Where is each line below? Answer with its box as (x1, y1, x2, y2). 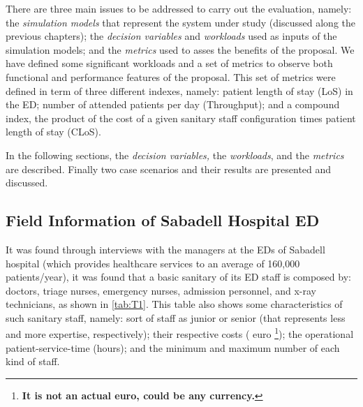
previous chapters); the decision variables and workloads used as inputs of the (6, 29, 337, 43)
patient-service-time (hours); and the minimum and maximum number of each (6, 340, 340, 355)
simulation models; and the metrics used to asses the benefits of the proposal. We (6, 42, 355, 57)
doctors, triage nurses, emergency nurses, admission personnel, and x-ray (6, 283, 316, 297)
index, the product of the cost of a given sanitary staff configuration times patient (6, 110, 356, 125)
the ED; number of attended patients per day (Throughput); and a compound (6, 97, 340, 112)
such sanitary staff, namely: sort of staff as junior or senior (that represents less (6, 310, 346, 325)
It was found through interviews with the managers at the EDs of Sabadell (6, 242, 325, 256)
